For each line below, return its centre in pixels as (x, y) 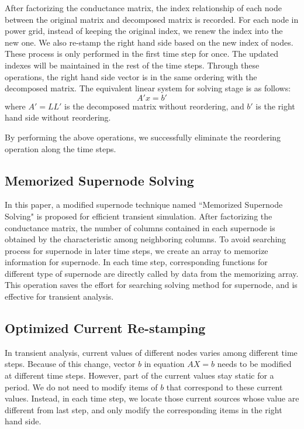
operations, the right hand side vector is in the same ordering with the (131, 76)
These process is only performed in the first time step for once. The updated (142, 54)
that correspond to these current (224, 387)
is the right (275, 106)
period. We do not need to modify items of (81, 387)
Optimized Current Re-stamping (105, 328)
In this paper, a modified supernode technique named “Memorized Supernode (144, 205)
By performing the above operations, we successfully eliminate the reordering (143, 137)
